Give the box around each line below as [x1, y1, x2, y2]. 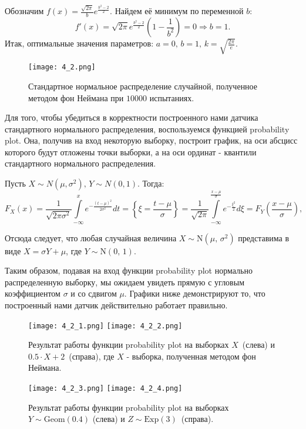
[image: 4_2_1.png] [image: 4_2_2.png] [28, 321, 183, 330]
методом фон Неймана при [28, 91, 124, 104]
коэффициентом [5, 287, 60, 300]
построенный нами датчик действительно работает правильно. [5, 299, 228, 311]
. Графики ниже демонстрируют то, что [124, 287, 265, 300]
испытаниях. [149, 91, 194, 104]
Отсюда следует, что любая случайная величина [5, 231, 177, 244]
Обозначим [5, 5, 44, 17]
